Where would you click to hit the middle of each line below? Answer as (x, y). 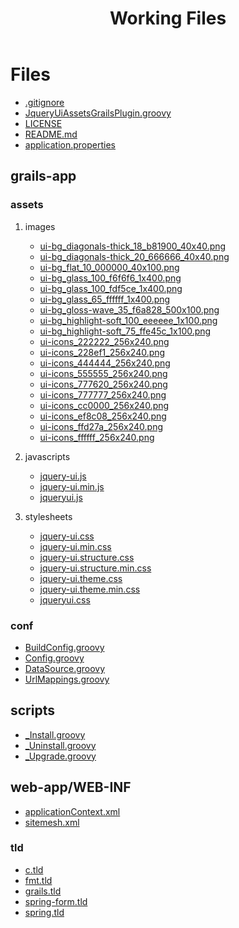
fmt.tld (38, 880)
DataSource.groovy (65, 668)
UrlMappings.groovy (67, 679)
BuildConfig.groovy (64, 647)
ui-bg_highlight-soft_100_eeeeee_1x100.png (128, 320)
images (40, 226)
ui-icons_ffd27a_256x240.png (101, 426)
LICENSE (43, 123)
